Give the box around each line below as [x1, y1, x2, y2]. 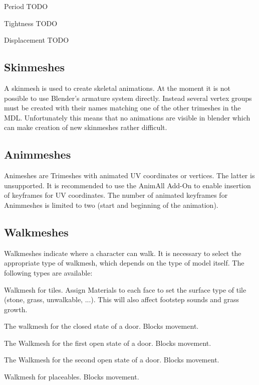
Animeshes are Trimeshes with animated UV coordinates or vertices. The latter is [4, 170, 255, 181]
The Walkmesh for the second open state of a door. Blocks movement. [4, 354, 219, 365]
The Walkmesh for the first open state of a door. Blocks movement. [4, 337, 211, 348]
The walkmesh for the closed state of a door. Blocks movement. [4, 321, 199, 331]
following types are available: [4, 267, 93, 278]
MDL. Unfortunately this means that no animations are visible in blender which [4, 112, 250, 122]
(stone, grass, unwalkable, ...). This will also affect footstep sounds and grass [4, 294, 239, 305]
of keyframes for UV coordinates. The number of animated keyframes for [4, 190, 228, 200]
